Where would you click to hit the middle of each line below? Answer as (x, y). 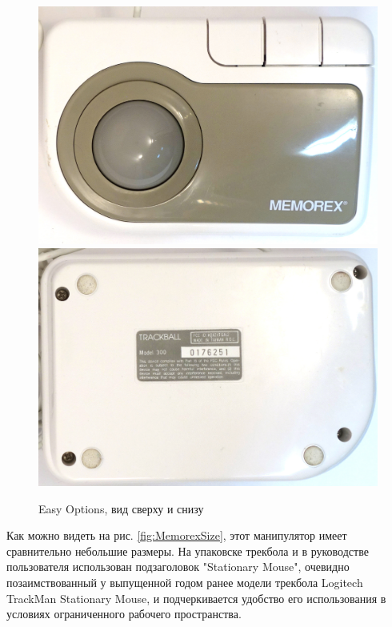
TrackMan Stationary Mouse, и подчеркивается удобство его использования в (196, 598)
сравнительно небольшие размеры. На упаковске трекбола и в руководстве (188, 551)
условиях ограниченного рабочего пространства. (124, 614)
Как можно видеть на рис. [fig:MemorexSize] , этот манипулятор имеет (177, 535)
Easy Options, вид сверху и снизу (121, 508)
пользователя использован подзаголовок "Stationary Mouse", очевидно (178, 567)
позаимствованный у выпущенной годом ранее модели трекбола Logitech (185, 582)
